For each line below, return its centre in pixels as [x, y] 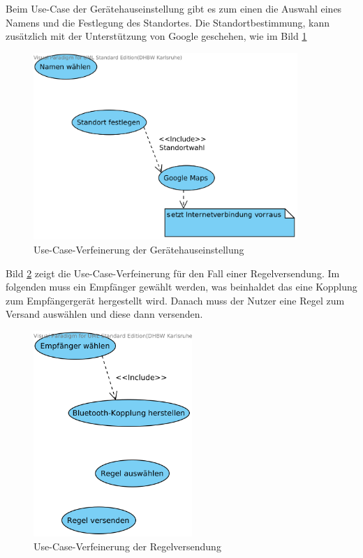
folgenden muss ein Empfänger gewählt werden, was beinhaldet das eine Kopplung [181, 287]
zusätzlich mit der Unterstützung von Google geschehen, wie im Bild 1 [156, 36]
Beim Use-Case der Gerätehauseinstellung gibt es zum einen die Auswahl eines [174, 8]
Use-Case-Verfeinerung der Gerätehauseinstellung [139, 249]
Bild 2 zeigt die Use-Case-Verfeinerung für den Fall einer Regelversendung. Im [173, 273]
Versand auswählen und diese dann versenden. [104, 314]
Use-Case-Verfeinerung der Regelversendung [127, 546]
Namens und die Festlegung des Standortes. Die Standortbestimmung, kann [168, 22]
